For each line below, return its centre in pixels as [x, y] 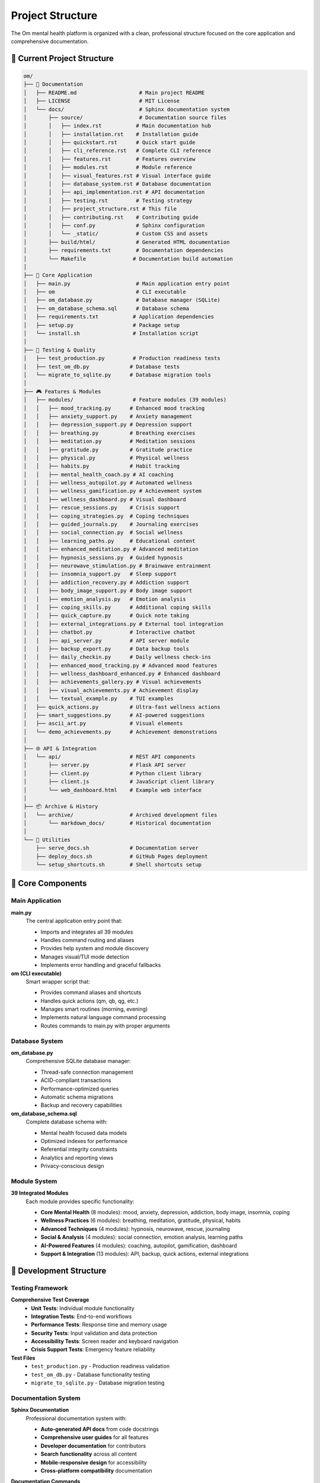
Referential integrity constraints [79, 1149]
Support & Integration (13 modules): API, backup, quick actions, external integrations [145, 1253]
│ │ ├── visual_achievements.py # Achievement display [111, 690]
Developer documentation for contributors [93, 1446]
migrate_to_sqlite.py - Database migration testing [98, 1383]
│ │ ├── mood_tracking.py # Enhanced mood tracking [114, 408]
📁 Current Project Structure [62, 58]
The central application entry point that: [74, 921]
